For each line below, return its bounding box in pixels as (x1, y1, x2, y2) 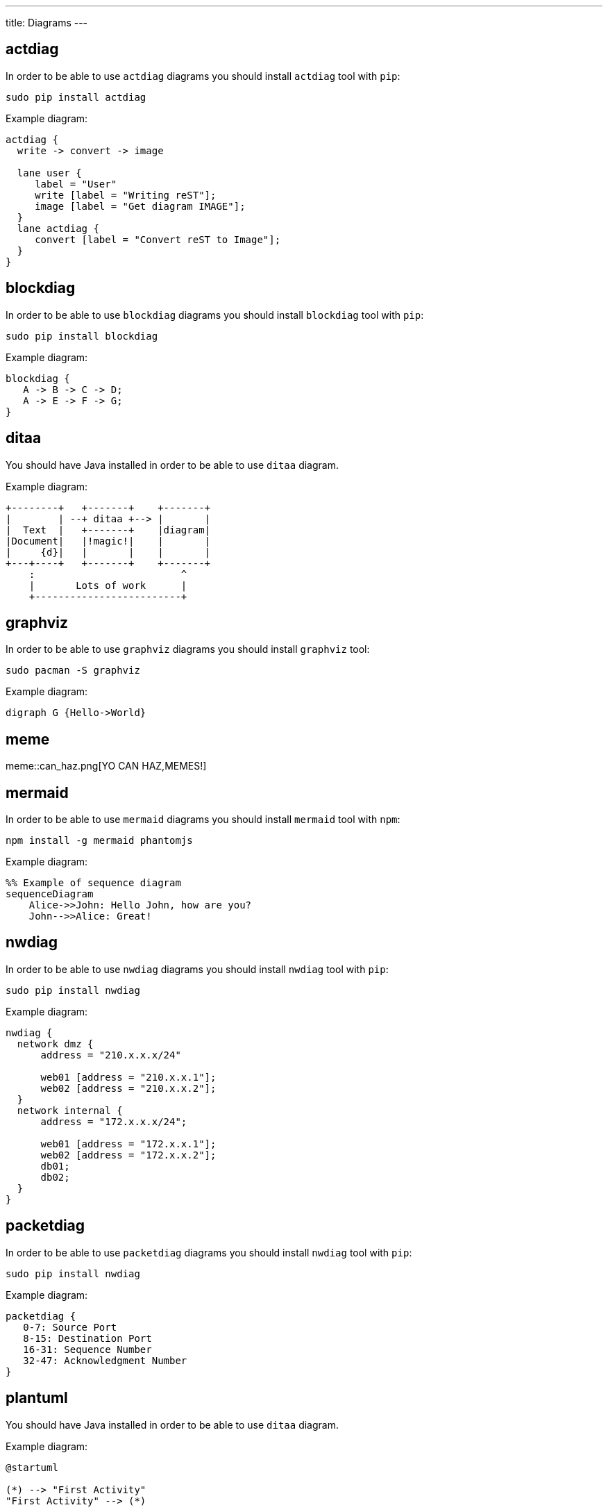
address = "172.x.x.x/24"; (40, 1115, 187, 1127)
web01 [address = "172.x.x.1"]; (40, 1138, 217, 1149)
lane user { (17, 167, 82, 178)
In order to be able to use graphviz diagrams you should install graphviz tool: (6, 643, 370, 656)
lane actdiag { (17, 222, 99, 234)
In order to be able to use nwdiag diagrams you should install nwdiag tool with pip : (6, 963, 389, 975)
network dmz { (17, 1038, 94, 1049)
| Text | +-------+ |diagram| (6, 524, 211, 535)
